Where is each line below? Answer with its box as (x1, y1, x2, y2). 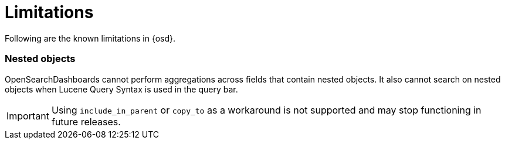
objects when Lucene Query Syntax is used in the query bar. (5, 84, 238, 94)
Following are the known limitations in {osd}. (5, 33, 176, 43)
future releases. (51, 115, 121, 128)
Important (6, 109, 49, 122)
